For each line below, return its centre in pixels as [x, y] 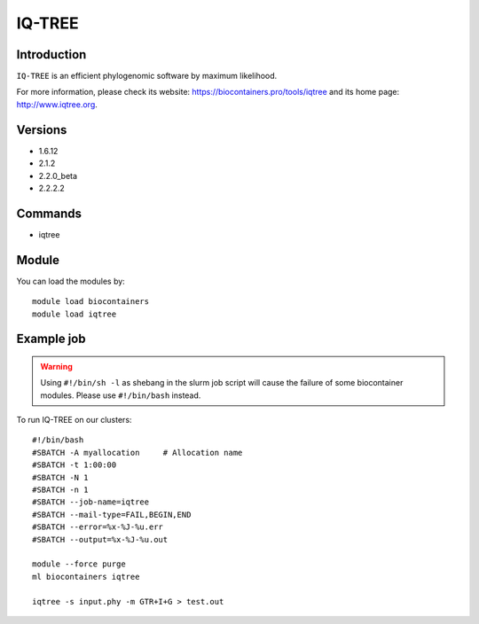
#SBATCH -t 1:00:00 [75, 465]
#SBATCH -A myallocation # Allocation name [137, 452]
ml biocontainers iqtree [86, 577]
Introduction [51, 55]
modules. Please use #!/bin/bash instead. [121, 395]
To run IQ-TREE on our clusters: [74, 420]
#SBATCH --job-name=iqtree [91, 502]
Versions [42, 130]
